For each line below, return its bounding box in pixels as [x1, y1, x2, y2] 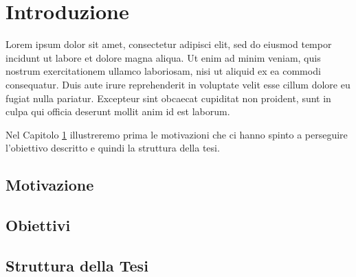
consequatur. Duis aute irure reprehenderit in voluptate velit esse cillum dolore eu [5, 77, 351, 91]
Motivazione [5, 174, 94, 195]
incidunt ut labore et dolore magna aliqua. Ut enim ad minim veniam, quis [5, 50, 321, 64]
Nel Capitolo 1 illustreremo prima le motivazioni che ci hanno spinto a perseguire [5, 127, 348, 141]
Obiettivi [5, 215, 71, 236]
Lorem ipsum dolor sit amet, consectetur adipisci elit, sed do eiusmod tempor [5, 37, 332, 51]
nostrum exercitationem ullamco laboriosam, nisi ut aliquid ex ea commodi [5, 64, 321, 78]
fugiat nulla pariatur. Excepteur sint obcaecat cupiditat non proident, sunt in [5, 91, 331, 105]
